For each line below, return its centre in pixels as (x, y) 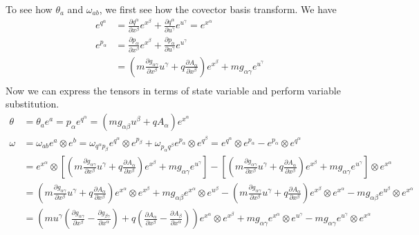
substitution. (32, 104)
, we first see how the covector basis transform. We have (218, 9)
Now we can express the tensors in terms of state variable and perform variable (173, 90)
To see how (29, 9)
